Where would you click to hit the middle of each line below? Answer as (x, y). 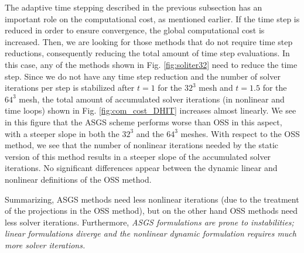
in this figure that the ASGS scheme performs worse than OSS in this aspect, (144, 122)
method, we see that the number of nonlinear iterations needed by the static (141, 145)
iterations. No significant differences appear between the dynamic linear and (141, 168)
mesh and (216, 88)
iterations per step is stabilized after (70, 88)
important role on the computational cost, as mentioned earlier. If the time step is (152, 18)
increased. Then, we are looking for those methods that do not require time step (149, 41)
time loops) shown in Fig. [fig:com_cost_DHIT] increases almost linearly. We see (151, 110)
